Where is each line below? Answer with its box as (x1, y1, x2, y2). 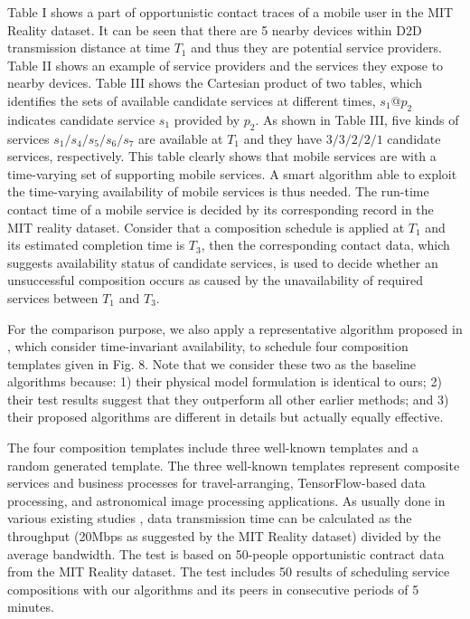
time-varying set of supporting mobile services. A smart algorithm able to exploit (7, 164, 457, 183)
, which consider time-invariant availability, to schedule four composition (7, 337, 409, 356)
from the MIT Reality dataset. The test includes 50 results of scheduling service (7, 562, 450, 581)
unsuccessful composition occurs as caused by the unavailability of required (7, 271, 423, 290)
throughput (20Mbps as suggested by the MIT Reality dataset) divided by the (7, 527, 441, 546)
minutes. (7, 597, 54, 616)
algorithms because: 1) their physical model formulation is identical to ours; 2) (7, 372, 442, 391)
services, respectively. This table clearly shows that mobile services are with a (7, 147, 437, 166)
